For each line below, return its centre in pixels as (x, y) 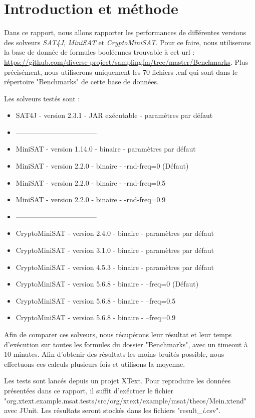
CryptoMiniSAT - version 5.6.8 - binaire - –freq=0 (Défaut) (107, 284)
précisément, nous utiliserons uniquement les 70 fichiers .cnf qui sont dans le (121, 72)
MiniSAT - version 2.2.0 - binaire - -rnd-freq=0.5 (91, 182)
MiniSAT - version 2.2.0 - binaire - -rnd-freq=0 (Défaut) (102, 166)
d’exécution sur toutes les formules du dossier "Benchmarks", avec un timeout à (126, 344)
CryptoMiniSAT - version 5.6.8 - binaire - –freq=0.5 (96, 300)
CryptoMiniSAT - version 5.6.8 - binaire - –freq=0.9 (96, 317)
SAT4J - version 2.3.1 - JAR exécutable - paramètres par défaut (114, 115)
